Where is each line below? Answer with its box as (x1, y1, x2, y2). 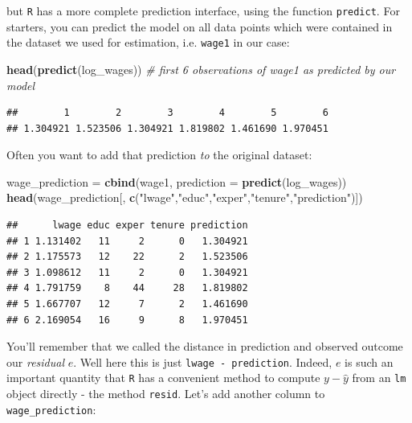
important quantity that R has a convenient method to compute (6, 369, 320, 386)
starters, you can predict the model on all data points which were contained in (6, 18, 393, 35)
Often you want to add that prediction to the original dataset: (6, 146, 312, 163)
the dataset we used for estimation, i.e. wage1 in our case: (6, 34, 290, 51)
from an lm (352, 369, 406, 386)
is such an (345, 353, 394, 370)
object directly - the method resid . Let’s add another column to (6, 385, 325, 402)
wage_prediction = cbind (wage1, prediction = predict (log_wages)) (6, 173, 347, 190)
